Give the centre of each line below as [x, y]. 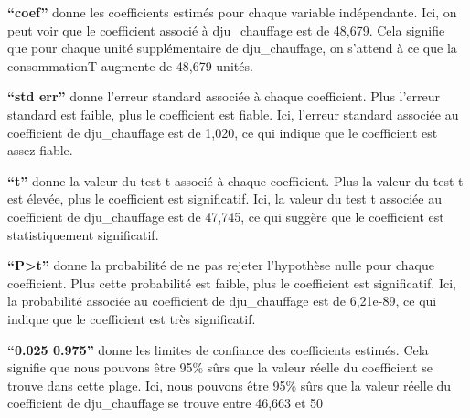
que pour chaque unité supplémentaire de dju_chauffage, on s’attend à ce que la [232, 48]
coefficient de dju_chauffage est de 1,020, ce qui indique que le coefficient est [223, 132]
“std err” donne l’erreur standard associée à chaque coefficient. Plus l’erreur [224, 96]
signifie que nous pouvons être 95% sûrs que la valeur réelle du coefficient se [220, 367]
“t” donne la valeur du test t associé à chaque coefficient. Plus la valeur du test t [235, 180]
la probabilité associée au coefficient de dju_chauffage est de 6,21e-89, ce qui [222, 301]
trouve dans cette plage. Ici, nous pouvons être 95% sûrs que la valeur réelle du [230, 385]
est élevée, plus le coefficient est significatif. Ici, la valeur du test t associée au [224, 199]
